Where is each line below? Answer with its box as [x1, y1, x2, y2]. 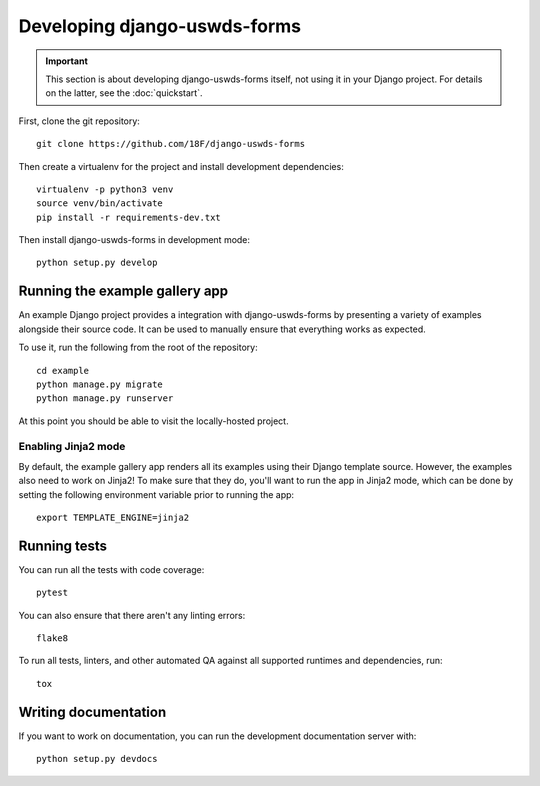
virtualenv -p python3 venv [36, 183, 174, 195]
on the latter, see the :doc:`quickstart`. [45, 87, 203, 99]
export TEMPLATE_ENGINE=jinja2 [36, 512, 190, 524]
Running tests [18, 537, 108, 554]
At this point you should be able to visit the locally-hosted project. [18, 415, 289, 427]
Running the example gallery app [18, 283, 229, 300]
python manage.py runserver [36, 393, 174, 404]
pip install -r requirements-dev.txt [36, 211, 222, 223]
